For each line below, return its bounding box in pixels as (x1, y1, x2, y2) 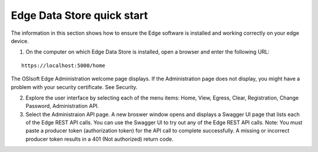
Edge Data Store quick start (11, 9, 148, 22)
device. (11, 37, 29, 44)
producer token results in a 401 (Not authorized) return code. (25, 136, 174, 143)
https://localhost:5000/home (21, 62, 105, 69)
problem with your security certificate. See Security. (11, 83, 138, 91)
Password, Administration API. (25, 103, 100, 110)
